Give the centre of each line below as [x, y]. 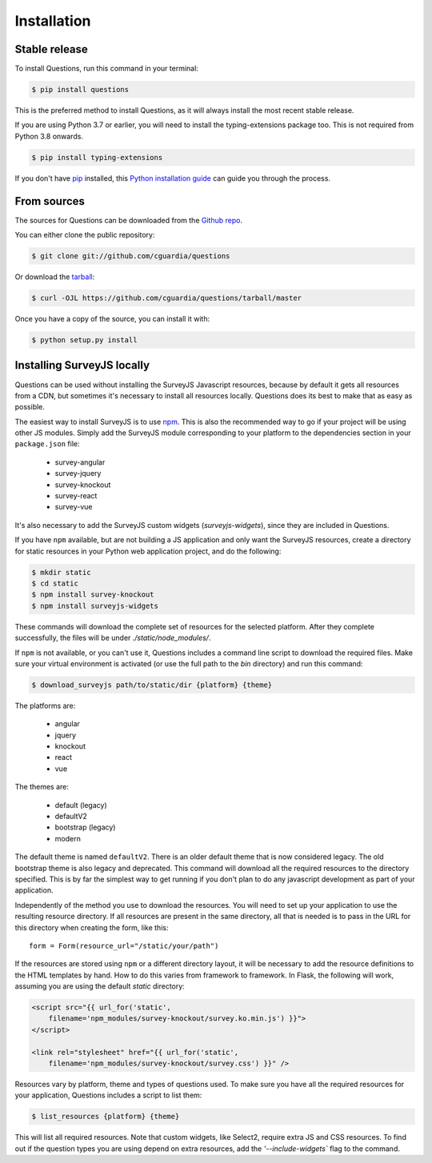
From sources [50, 201]
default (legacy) [81, 805]
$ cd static [55, 583]
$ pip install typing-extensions [97, 157]
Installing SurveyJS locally [82, 365]
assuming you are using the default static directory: [100, 986]
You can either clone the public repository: [85, 235]
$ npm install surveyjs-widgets [95, 605]
